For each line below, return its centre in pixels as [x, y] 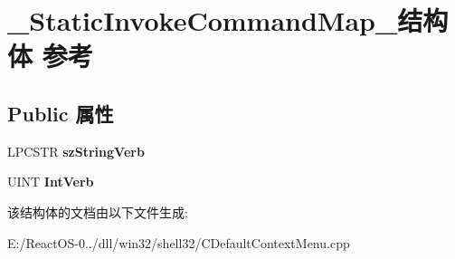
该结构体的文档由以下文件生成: [98, 211]
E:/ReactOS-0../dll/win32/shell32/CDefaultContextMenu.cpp [179, 242]
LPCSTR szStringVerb [76, 151]
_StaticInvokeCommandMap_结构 [228, 20]
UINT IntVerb [51, 182]
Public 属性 [61, 113]
